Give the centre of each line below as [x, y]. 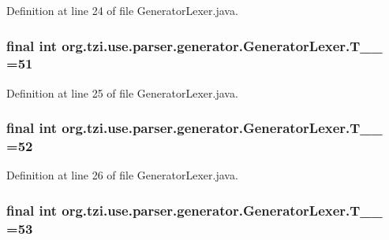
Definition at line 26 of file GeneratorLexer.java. [122, 175]
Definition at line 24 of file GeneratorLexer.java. [122, 10]
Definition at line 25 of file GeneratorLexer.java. [122, 92]
